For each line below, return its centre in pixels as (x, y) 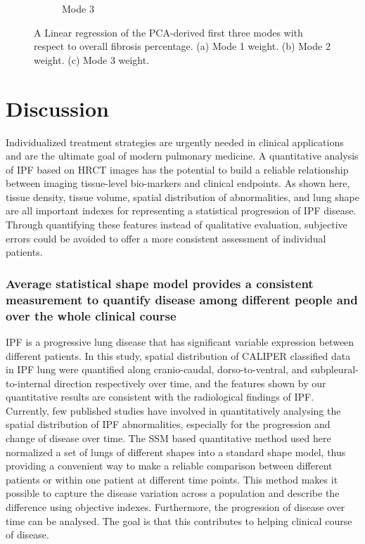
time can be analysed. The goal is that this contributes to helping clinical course (179, 520)
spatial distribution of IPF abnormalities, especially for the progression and (168, 424)
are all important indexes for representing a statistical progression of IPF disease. (181, 211)
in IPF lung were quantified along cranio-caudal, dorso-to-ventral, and (157, 369)
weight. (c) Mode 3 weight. (92, 59)
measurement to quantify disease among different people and (182, 299)
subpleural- (334, 369)
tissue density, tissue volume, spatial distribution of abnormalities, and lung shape (182, 196)
